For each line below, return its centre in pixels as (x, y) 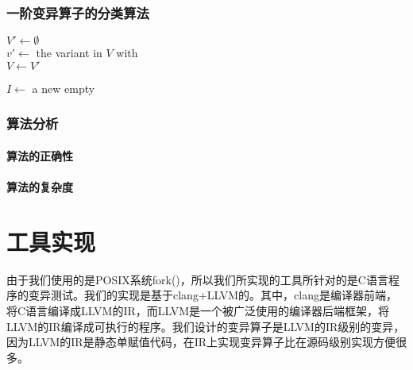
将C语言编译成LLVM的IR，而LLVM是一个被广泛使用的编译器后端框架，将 (198, 310)
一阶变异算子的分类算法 (78, 12)
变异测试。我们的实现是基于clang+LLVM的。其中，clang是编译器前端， (212, 295)
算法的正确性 (40, 155)
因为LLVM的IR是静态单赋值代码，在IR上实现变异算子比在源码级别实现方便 (201, 342)
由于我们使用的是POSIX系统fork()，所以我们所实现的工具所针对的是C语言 (197, 279)
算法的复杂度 (40, 187)
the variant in (69, 53)
